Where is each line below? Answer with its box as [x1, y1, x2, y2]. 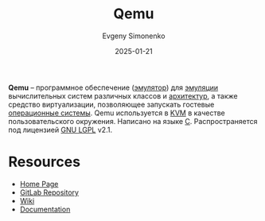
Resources [8, 153, 81, 171]
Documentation [19, 204, 71, 214]
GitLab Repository [19, 188, 80, 197]
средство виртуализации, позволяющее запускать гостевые [8, 99, 215, 109]
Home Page [19, 179, 59, 188]
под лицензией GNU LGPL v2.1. [8, 125, 113, 134]
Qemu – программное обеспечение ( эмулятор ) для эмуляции [8, 83, 219, 92]
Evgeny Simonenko [102, 31, 166, 41]
